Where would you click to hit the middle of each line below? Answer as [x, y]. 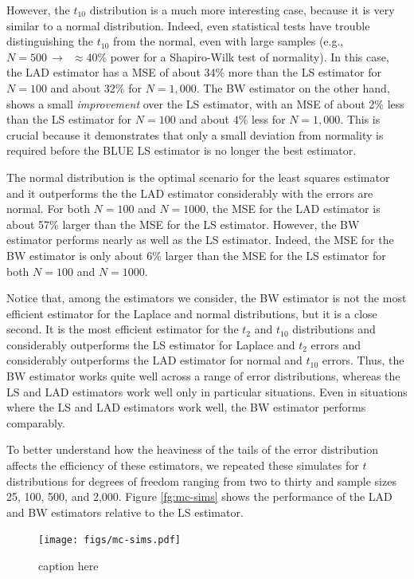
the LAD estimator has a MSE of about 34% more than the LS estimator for [194, 72]
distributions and [334, 329]
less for [268, 119]
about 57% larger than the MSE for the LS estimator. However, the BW [183, 224]
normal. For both [48, 209]
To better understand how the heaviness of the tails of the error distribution [192, 449]
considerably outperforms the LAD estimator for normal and [154, 360]
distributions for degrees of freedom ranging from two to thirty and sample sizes [201, 481]
